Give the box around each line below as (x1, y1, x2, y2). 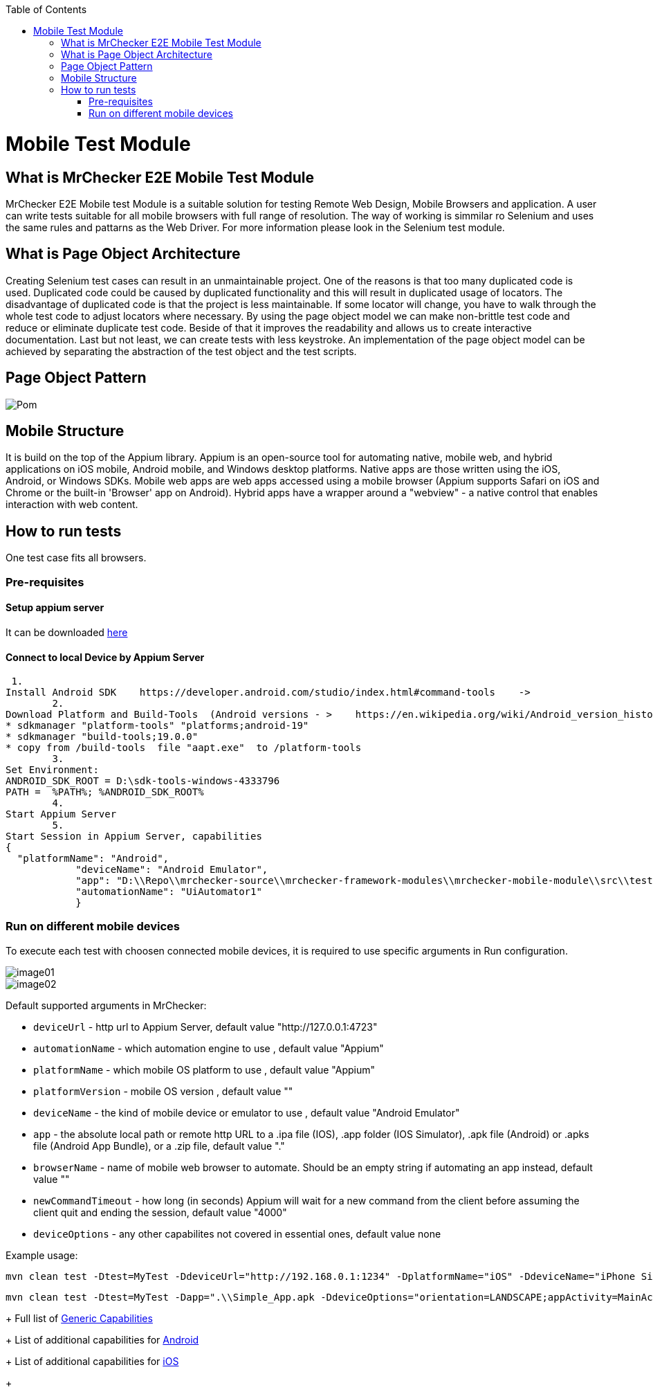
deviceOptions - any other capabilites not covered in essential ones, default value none (33, 1227, 441, 1240)
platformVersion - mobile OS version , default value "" (33, 1085, 293, 1097)
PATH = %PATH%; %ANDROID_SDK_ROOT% (6, 786, 204, 798)
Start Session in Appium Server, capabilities (6, 831, 262, 842)
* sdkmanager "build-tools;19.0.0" (6, 731, 199, 743)
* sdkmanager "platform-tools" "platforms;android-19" (6, 720, 309, 732)
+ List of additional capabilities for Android (6, 1333, 199, 1346)
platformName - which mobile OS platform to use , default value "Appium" (33, 1063, 376, 1076)
